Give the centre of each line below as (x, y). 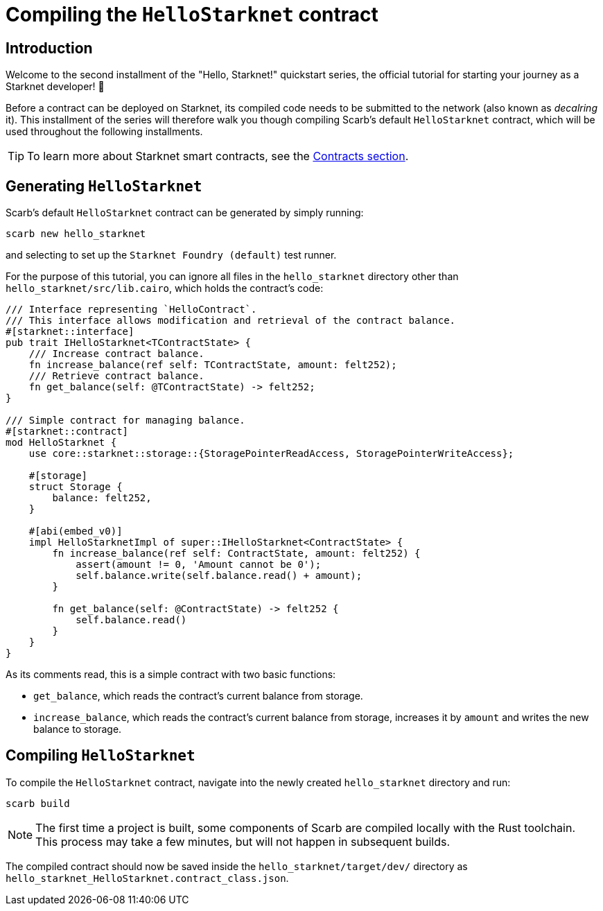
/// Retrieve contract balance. (116, 376)
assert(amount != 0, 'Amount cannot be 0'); (199, 565)
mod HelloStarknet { (61, 443)
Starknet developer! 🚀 (55, 87)
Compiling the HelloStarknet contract (192, 15)
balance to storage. (78, 729)
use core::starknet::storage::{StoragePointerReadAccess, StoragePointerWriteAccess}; (271, 454)
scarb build (38, 803)
